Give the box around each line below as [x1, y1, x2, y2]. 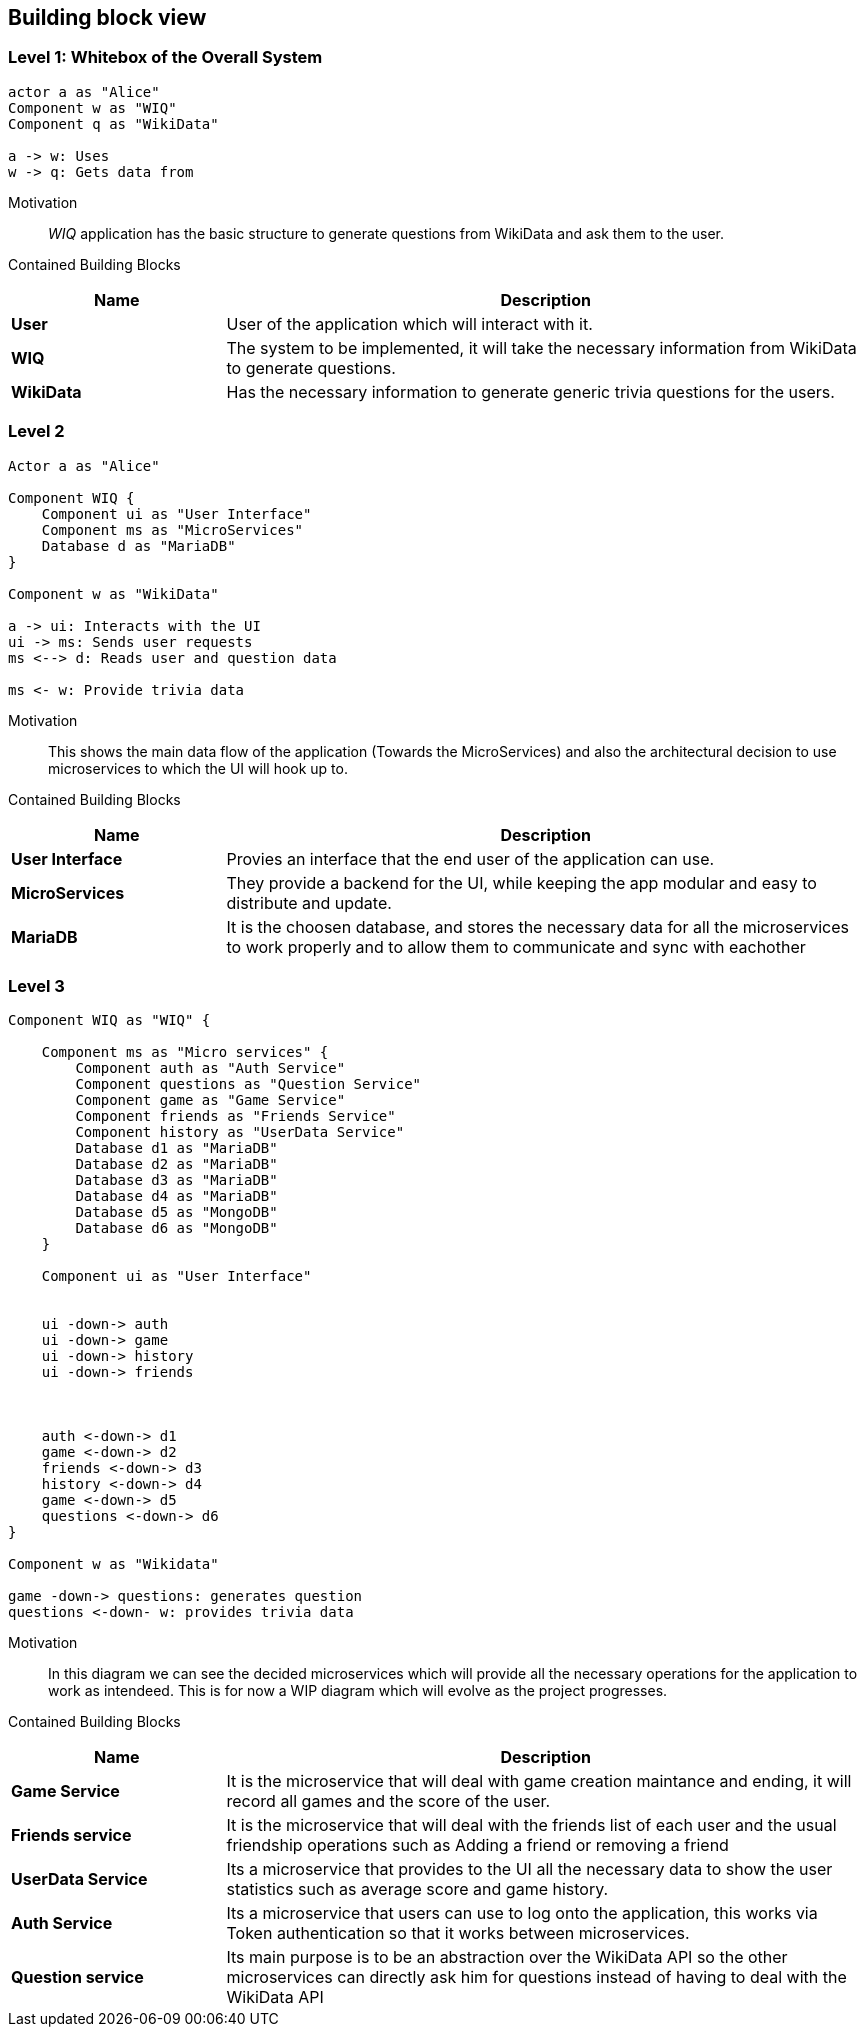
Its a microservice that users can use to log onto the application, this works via [226, 1903, 818, 1924]
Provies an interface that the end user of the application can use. [226, 848, 715, 869]
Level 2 [8, 421, 65, 442]
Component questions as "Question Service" [75, 1076, 422, 1093]
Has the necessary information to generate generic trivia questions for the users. [226, 381, 835, 402]
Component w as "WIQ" [8, 99, 177, 116]
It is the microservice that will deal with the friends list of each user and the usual [226, 1815, 837, 1836]
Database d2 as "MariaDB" [75, 1156, 278, 1173]
